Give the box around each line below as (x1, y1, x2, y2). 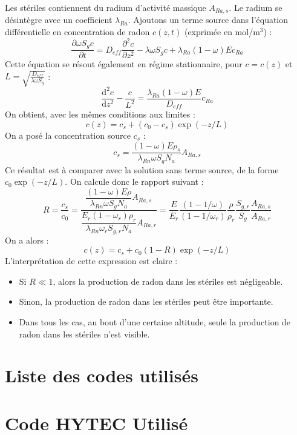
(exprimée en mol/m (184, 25, 260, 38)
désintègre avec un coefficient (5, 13, 113, 26)
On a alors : (5, 233, 49, 246)
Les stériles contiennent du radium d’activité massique (5, 1, 206, 13)
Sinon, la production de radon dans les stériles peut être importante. (19, 295, 273, 308)
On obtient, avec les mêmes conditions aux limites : (5, 108, 195, 121)
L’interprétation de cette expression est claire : (5, 254, 178, 267)
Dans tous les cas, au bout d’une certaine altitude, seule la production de (19, 316, 291, 328)
